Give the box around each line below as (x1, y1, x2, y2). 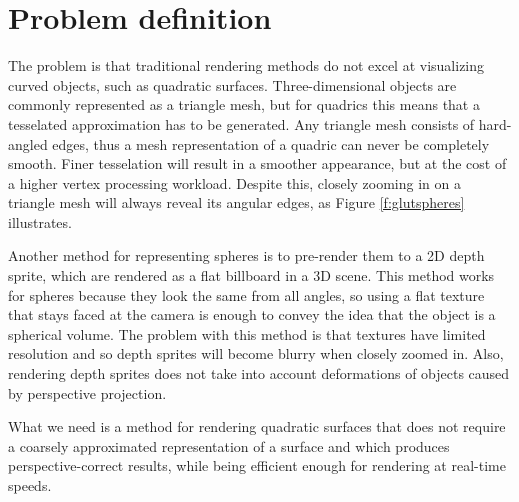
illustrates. (8, 211, 72, 232)
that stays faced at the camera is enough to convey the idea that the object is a (8, 304, 496, 325)
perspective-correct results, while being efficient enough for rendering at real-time (8, 455, 506, 476)
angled (8, 133, 48, 154)
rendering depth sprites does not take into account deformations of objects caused (8, 363, 510, 384)
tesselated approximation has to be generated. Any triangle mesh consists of (8, 113, 475, 134)
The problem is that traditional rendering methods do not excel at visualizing (8, 55, 485, 76)
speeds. (8, 475, 52, 495)
